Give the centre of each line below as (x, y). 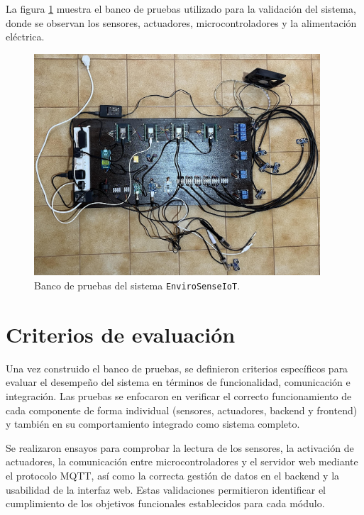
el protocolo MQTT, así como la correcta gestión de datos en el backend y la (173, 476)
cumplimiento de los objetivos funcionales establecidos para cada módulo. (165, 503)
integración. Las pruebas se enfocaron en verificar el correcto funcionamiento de (179, 396)
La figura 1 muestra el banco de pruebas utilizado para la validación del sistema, (181, 9)
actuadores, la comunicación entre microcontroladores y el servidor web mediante (182, 461)
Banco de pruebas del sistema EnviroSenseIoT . (137, 286)
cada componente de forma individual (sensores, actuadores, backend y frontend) (182, 410)
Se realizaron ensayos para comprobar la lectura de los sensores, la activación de (180, 447)
